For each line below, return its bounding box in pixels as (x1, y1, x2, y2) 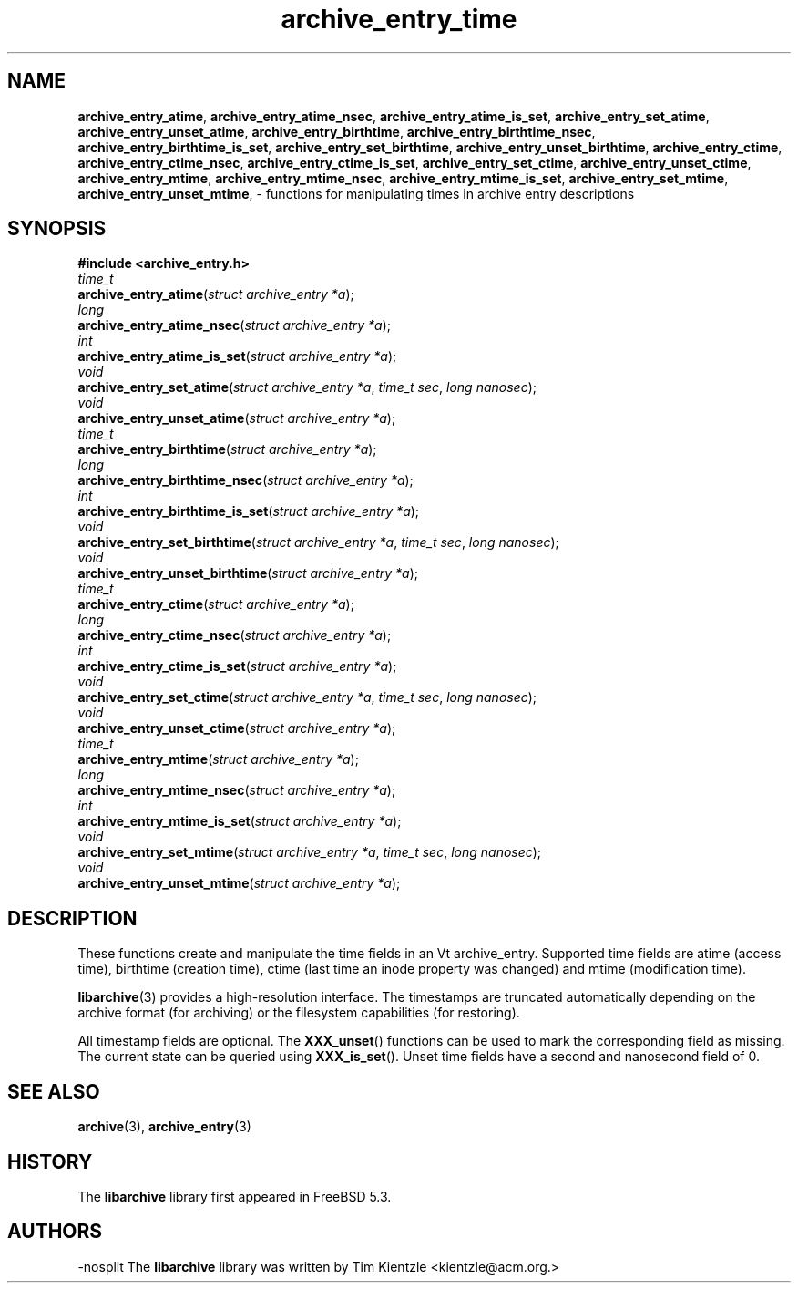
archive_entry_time (281, 4, 517, 35)
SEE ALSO (7, 1079, 100, 1103)
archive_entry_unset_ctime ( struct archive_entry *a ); (77, 720, 396, 737)
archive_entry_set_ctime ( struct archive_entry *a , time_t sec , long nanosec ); (77, 689, 537, 706)
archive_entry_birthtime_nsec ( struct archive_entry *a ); (77, 472, 414, 489)
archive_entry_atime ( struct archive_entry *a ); (77, 286, 354, 303)
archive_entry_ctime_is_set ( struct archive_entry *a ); (77, 658, 397, 675)
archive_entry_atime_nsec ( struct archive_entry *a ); (77, 317, 392, 334)
